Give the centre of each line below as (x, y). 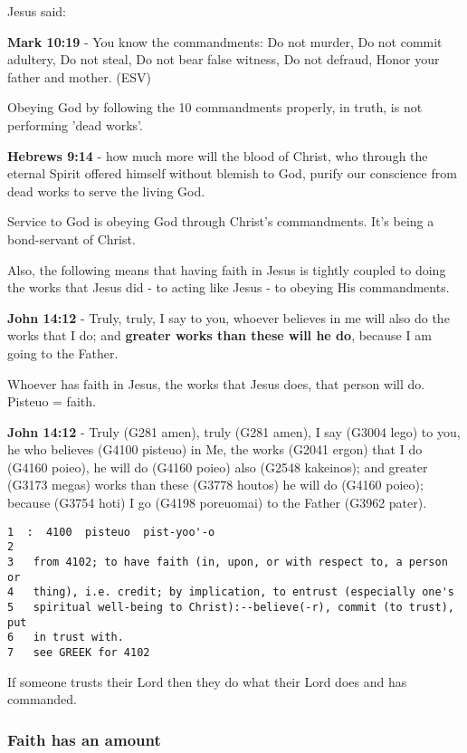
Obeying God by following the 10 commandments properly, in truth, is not (215, 107)
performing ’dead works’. (75, 124)
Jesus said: (37, 11)
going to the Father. (63, 353)
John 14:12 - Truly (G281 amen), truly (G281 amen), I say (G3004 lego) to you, (234, 431)
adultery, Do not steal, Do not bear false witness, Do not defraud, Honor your (224, 59)
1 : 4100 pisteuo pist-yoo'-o (111, 532)
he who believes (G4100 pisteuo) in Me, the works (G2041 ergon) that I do (215, 449)
